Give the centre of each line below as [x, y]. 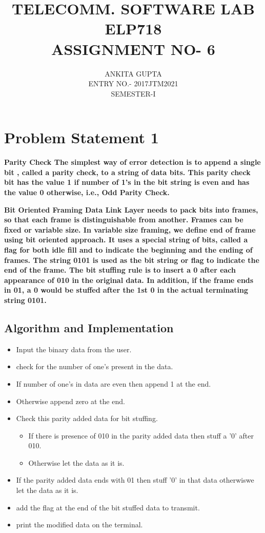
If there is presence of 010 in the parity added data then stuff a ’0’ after [141, 435]
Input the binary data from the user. [74, 349]
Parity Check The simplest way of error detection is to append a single [132, 162]
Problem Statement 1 [81, 137]
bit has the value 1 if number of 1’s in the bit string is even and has [127, 182]
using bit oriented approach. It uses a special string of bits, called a [126, 240]
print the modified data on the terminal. [79, 525]
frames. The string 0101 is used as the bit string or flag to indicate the [132, 260]
